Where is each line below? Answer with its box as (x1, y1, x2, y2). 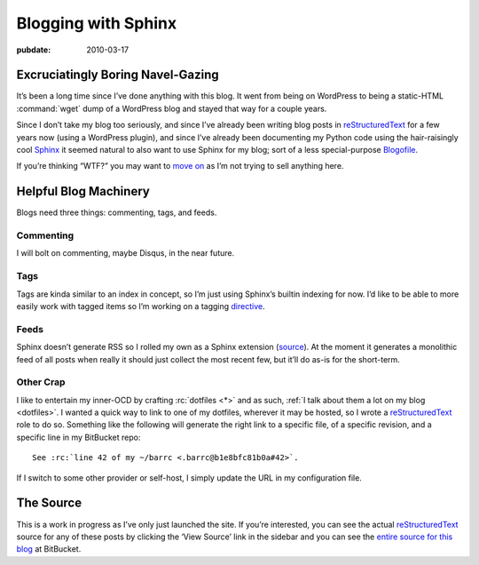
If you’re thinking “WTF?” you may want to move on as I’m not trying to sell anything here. (16, 161, 344, 171)
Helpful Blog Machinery (16, 184, 150, 199)
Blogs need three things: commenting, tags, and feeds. (16, 207, 217, 218)
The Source (16, 496, 82, 511)
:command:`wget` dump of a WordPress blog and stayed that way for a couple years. (16, 103, 327, 114)
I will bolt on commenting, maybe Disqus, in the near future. (16, 248, 235, 259)
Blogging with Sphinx (16, 13, 177, 33)
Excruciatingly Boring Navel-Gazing (16, 68, 219, 83)
